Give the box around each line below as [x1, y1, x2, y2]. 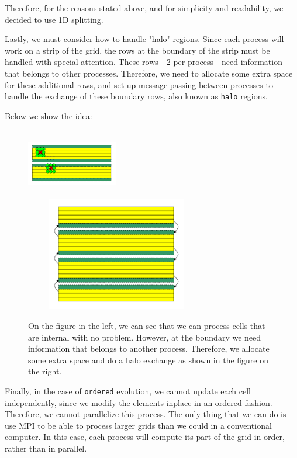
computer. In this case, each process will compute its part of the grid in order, [5, 431, 285, 443]
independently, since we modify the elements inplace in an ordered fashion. [5, 396, 272, 408]
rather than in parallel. [5, 442, 87, 454]
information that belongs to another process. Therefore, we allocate [28, 342, 270, 355]
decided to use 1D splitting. [5, 13, 103, 25]
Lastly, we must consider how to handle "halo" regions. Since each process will [5, 33, 284, 45]
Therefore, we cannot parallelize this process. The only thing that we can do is [5, 408, 286, 420]
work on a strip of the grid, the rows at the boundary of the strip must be [5, 44, 270, 56]
